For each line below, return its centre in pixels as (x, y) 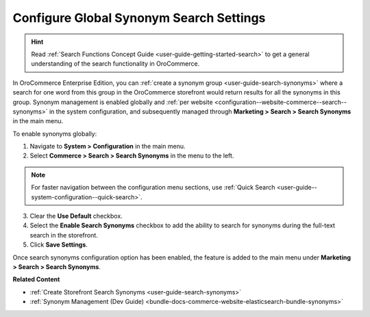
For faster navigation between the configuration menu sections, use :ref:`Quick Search (153, 188)
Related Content (36, 279)
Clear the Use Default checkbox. (76, 216)
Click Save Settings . (59, 245)
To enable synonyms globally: (55, 134)
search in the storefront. (64, 235)
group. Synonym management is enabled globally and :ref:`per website (113, 102)
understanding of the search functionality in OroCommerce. (115, 64)
